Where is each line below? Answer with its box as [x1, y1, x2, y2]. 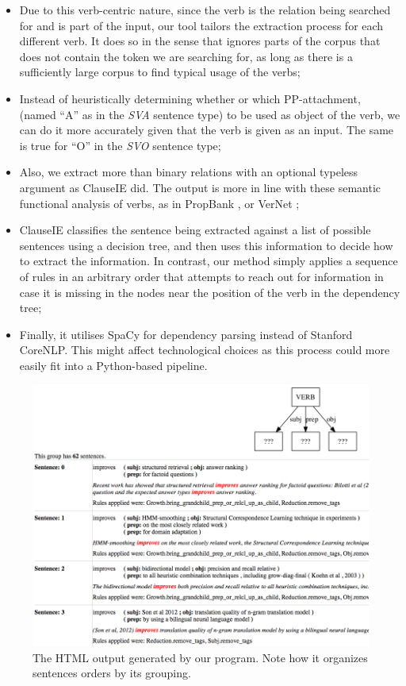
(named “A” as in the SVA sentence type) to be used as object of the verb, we [19, 106, 400, 122]
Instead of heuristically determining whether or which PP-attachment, [19, 90, 361, 106]
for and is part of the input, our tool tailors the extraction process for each [19, 17, 384, 33]
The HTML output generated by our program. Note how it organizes [33, 649, 368, 665]
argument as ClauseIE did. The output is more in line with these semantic [19, 179, 381, 195]
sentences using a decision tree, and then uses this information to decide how [19, 237, 393, 253]
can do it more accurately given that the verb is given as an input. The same [19, 121, 394, 138]
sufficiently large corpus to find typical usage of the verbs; [19, 64, 301, 80]
